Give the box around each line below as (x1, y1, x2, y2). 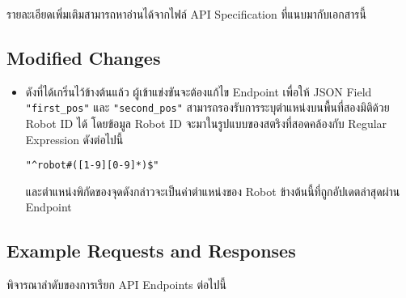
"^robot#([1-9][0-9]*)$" (25, 160, 159, 172)
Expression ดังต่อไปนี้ (25, 130, 124, 147)
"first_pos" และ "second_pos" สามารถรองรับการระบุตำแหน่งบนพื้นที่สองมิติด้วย (25, 99, 390, 116)
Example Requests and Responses (6, 238, 296, 263)
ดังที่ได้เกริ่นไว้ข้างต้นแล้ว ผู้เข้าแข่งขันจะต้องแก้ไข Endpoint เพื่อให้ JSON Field (25, 83, 372, 100)
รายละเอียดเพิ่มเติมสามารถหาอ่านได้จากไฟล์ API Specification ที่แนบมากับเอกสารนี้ (6, 6, 366, 22)
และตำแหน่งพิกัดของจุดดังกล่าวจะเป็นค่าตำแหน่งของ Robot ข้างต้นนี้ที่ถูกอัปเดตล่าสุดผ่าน (25, 182, 400, 199)
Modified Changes (6, 45, 161, 70)
